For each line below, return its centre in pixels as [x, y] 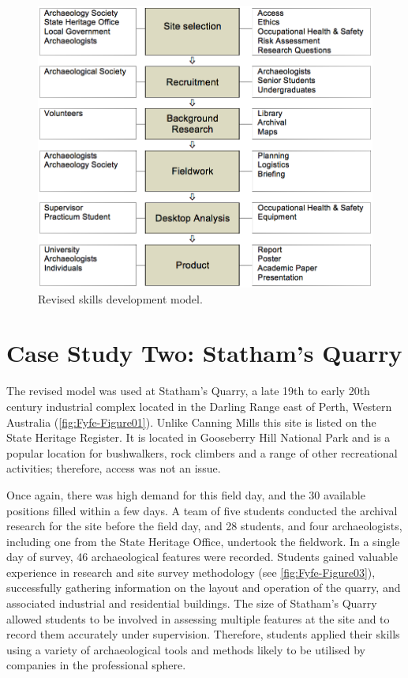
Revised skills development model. [120, 298]
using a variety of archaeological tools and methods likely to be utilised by [186, 649]
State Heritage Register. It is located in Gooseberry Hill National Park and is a [198, 437]
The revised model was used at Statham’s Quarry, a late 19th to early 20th [188, 391]
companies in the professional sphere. [96, 665]
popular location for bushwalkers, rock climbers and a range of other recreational [202, 452]
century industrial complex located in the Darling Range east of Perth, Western [199, 406]
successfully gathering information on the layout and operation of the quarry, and [204, 588]
